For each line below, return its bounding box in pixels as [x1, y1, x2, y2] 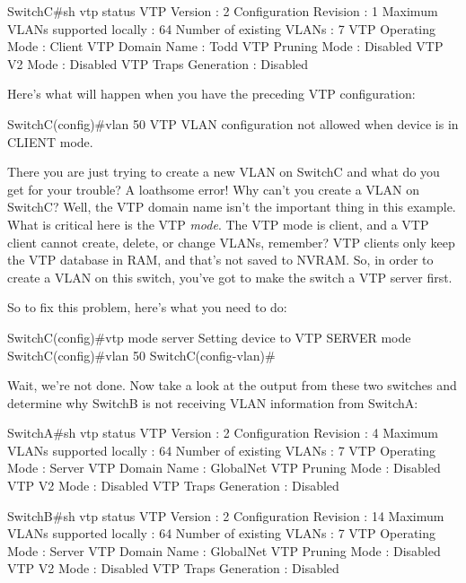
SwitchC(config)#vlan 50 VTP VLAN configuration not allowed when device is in [7, 114, 459, 133]
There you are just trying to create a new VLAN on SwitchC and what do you [7, 162, 440, 181]
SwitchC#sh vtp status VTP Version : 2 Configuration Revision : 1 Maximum [7, 2, 438, 20]
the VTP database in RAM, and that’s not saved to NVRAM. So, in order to [7, 250, 434, 269]
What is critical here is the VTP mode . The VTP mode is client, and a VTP [7, 214, 429, 233]
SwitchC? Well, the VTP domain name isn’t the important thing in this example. [7, 197, 456, 216]
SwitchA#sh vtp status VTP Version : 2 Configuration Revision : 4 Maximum [7, 423, 438, 442]
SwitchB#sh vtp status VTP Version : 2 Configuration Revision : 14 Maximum [7, 506, 444, 525]
